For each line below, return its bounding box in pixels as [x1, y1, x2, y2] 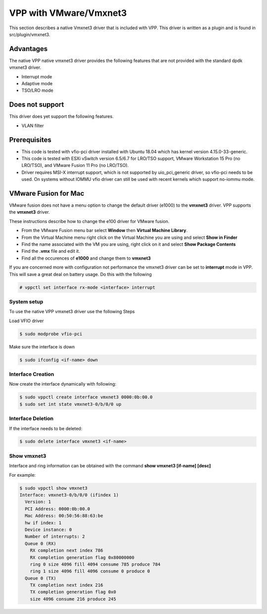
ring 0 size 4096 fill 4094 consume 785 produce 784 [30, 561, 161, 567]
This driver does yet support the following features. [9, 113, 114, 119]
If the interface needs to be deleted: [9, 425, 83, 431]
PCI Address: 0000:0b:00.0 [25, 506, 90, 511]
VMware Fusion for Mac [9, 189, 85, 198]
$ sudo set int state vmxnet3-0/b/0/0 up [19, 401, 122, 407]
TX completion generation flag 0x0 [30, 589, 116, 595]
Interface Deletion [9, 415, 54, 422]
